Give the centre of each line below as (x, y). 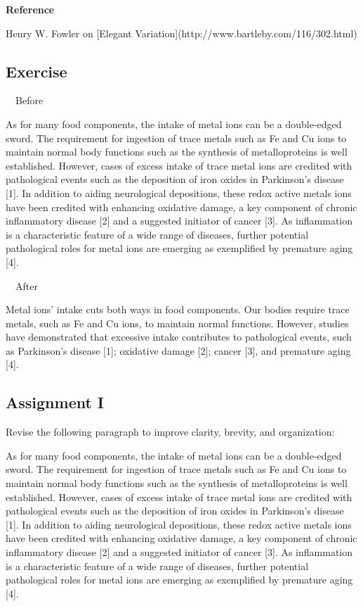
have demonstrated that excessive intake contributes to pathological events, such (179, 337)
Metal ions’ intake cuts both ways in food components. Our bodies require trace (178, 309)
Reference (30, 9)
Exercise (37, 71)
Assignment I (55, 402)
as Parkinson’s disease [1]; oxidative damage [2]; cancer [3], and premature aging (178, 350)
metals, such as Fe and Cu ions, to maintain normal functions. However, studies (177, 323)
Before (29, 100)
